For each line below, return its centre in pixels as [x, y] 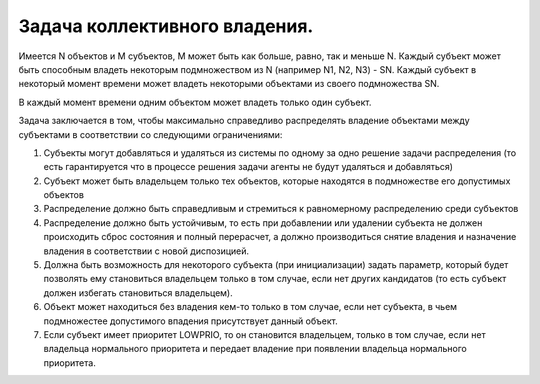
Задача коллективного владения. [166, 26]
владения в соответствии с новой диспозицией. [146, 251]
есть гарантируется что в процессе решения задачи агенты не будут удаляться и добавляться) [248, 167]
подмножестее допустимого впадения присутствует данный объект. [191, 321]
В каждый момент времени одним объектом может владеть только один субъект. [195, 102]
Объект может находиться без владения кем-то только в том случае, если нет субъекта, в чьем [250, 307]
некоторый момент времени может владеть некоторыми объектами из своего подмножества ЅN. [229, 84]
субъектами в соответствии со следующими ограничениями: [150, 134]
